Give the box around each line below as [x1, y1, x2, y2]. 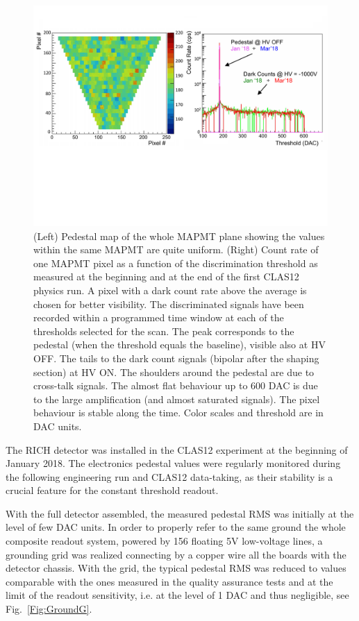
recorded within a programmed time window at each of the [33, 310, 284, 325]
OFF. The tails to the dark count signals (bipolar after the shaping [33, 350, 319, 365]
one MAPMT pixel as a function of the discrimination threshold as [33, 255, 318, 270]
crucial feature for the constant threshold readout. [6, 483, 219, 497]
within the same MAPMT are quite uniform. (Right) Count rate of [33, 242, 319, 257]
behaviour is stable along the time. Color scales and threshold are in [33, 405, 324, 420]
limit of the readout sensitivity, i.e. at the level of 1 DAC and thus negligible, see [6, 588, 349, 602]
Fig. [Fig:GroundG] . [6, 602, 92, 616]
